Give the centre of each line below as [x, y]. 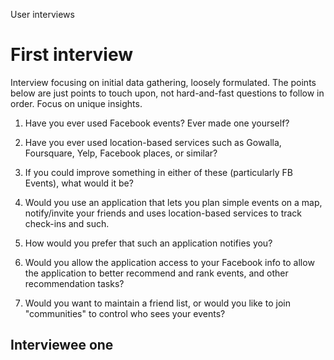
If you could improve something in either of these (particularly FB [159, 172]
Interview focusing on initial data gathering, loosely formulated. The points [163, 82]
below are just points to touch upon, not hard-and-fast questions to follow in [167, 93]
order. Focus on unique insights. [76, 103]
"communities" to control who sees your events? [125, 313]
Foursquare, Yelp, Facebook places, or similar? [121, 153]
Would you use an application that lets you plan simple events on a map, [173, 202]
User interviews [42, 14]
